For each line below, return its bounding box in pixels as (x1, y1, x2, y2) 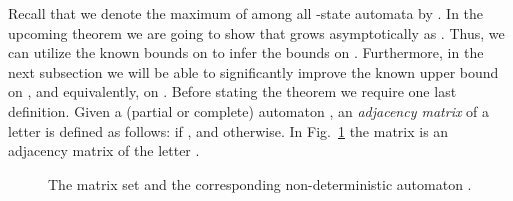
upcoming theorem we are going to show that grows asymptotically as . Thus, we (8, 22, 505, 43)
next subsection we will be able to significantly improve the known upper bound (8, 61, 499, 82)
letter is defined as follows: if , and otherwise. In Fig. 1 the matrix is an (8, 120, 449, 141)
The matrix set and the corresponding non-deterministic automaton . (48, 173, 472, 194)
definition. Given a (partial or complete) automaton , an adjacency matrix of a (8, 100, 490, 121)
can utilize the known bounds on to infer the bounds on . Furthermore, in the (8, 42, 484, 63)
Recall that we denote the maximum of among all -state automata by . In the (8, 3, 484, 23)
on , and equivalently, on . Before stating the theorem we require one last (8, 81, 457, 102)
